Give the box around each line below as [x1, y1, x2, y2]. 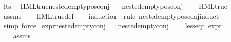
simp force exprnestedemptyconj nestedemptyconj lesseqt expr [3, 20, 222, 31]
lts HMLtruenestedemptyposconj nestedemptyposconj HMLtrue [3, 1, 227, 11]
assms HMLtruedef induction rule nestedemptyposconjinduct [3, 10, 219, 21]
